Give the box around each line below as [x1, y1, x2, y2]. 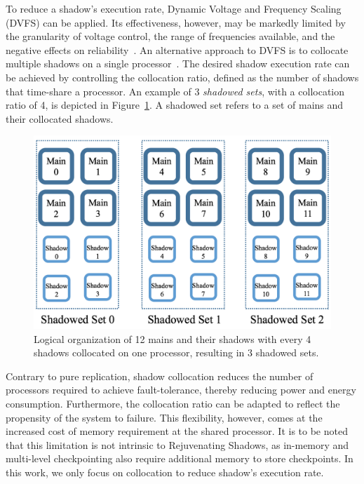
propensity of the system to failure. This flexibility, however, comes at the [6, 410, 323, 424]
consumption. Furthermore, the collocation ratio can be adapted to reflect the [6, 396, 340, 411]
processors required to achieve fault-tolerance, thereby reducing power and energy [6, 382, 356, 397]
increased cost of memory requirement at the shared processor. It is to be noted [6, 424, 348, 438]
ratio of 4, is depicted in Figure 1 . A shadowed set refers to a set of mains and [6, 98, 344, 112]
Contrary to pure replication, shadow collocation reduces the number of [6, 368, 314, 383]
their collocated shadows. [6, 111, 114, 126]
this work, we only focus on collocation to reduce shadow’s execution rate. [6, 465, 324, 480]
